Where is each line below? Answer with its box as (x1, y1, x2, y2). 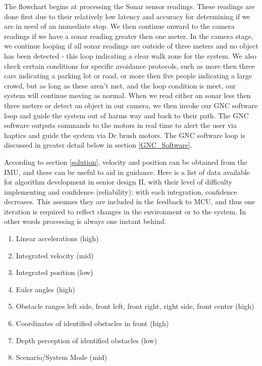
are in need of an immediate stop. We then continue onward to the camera (4, 21, 235, 31)
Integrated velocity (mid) (16, 250, 94, 260)
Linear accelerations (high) (16, 233, 99, 244)
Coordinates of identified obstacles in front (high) (16, 318, 169, 329)
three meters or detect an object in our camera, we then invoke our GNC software (4, 100, 258, 110)
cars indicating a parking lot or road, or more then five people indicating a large (4, 70, 252, 81)
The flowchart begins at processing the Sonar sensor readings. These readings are (4, 1, 255, 11)
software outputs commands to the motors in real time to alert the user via (4, 120, 237, 130)
